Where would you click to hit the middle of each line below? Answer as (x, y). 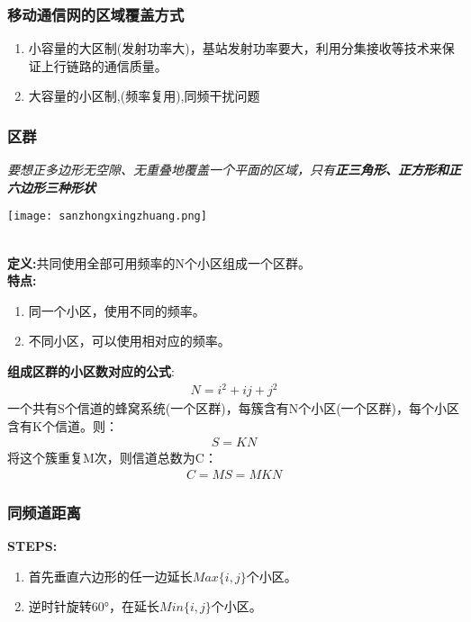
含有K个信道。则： (63, 425)
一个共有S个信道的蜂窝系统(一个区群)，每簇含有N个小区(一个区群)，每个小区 (234, 408)
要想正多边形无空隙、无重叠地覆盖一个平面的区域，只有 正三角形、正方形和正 (234, 170)
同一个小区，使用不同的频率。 (117, 310)
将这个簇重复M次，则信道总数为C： (112, 458)
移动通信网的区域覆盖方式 (96, 14)
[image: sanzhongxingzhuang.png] (107, 216)
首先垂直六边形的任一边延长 (110, 576)
